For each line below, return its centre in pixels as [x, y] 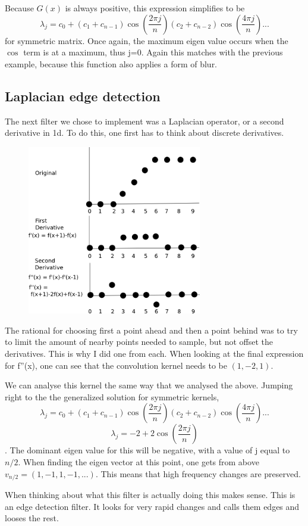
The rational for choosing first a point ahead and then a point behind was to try [151, 330]
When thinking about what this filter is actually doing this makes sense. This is [150, 495]
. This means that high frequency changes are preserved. [198, 473]
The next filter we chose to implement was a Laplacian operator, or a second [144, 121]
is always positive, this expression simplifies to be [155, 8]
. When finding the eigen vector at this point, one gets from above [139, 462]
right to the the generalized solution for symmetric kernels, [112, 396]
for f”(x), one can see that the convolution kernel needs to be [116, 365]
